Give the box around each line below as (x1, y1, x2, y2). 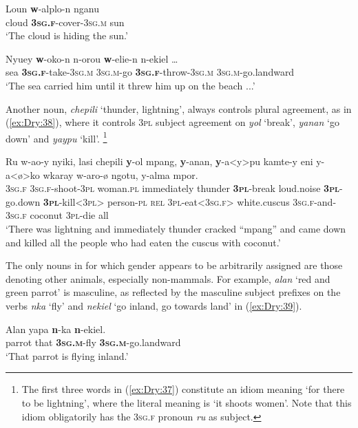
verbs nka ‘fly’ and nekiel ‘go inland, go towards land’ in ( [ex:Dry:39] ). (6, 298, 302, 312)
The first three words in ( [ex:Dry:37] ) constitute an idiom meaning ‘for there (21, 382, 345, 396)
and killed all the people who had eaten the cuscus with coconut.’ (6, 235, 281, 249)
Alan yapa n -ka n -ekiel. (6, 321, 106, 336)
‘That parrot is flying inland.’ (6, 348, 129, 363)
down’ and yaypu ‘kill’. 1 (6, 129, 107, 145)
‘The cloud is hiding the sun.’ (6, 28, 128, 43)
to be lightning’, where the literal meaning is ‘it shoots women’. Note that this (21, 395, 352, 409)
